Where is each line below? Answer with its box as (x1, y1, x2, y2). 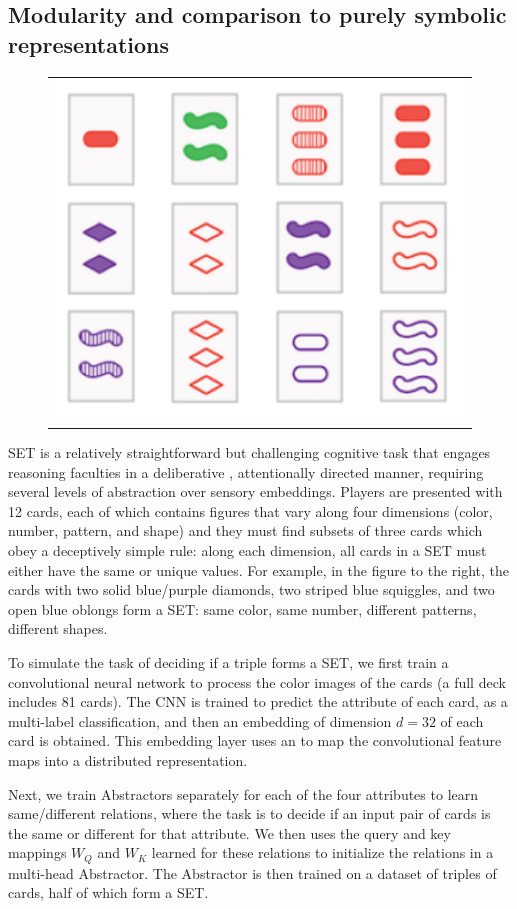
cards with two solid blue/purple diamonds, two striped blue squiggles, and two (8, 579, 495, 600)
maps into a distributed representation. (8, 750, 248, 770)
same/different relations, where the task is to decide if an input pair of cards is (8, 803, 491, 824)
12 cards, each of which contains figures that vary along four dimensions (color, (8, 500, 493, 521)
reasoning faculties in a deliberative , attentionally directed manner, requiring (8, 461, 484, 482)
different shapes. (8, 618, 108, 639)
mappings (8, 842, 67, 863)
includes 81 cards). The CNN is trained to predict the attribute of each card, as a (8, 691, 508, 712)
